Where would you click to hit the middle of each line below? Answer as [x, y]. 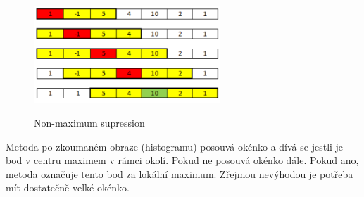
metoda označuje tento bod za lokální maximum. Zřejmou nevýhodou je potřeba [180, 173]
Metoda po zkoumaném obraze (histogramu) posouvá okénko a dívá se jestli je [175, 146]
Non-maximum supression [89, 122]
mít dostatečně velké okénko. [68, 188]
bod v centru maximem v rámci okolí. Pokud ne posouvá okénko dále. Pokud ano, [182, 160]
